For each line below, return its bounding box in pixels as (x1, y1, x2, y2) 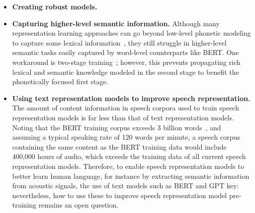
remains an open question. (38, 200, 119, 210)
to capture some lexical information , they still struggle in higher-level (12, 37, 227, 48)
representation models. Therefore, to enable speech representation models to (12, 160, 244, 171)
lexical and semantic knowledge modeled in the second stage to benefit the (12, 66, 239, 77)
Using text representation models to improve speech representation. (12, 93, 251, 103)
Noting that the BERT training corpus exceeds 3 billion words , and (12, 122, 221, 132)
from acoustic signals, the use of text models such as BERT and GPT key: (12, 180, 239, 191)
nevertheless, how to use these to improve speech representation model (12, 190, 227, 200)
